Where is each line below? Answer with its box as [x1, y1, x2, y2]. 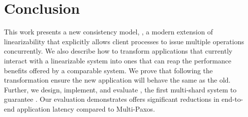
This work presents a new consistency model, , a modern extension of [4, 27, 213, 37]
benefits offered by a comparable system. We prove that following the [4, 65, 213, 75]
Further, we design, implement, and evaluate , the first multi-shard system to [4, 84, 237, 94]
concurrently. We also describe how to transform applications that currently [4, 46, 233, 56]
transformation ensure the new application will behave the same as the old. [4, 75, 231, 85]
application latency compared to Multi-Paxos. [17, 103, 155, 114]
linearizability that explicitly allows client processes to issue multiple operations [4, 36, 244, 46]
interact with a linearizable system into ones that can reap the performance [4, 55, 232, 65]
